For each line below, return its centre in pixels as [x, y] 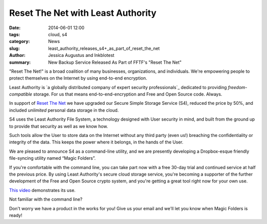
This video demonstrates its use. [43, 190]
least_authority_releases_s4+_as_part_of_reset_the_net [104, 48]
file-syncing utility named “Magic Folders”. [52, 158]
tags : [15, 34]
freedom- [237, 87]
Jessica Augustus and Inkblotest [81, 55]
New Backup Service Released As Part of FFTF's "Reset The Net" [115, 62]
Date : [15, 28]
